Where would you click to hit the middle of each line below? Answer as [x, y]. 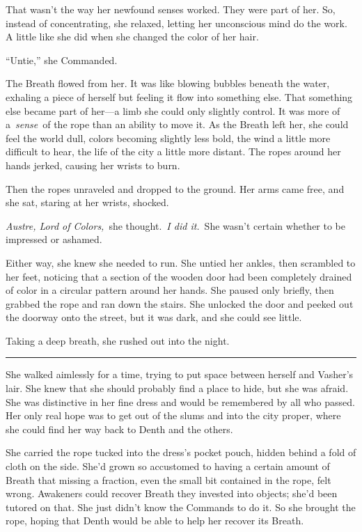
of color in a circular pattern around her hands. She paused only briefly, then [170, 290]
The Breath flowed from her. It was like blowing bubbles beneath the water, [168, 83]
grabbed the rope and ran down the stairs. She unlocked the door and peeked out [180, 303]
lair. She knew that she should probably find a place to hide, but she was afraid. [177, 388]
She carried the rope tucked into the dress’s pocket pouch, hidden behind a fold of [181, 452]
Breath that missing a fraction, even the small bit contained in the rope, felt [168, 479]
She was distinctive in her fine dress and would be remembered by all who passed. [180, 401]
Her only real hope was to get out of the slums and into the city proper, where [173, 415]
